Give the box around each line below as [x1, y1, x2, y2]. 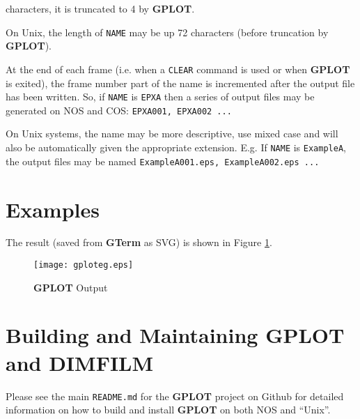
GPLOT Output [33, 280, 108, 294]
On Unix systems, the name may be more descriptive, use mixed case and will [6, 126, 338, 141]
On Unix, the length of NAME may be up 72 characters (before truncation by [6, 24, 329, 39]
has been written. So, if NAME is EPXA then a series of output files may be [6, 89, 315, 104]
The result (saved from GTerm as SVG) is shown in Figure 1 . [6, 235, 272, 250]
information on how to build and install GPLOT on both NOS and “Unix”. [6, 402, 331, 417]
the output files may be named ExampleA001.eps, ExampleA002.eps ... [6, 153, 320, 168]
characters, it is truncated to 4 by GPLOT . [6, 1, 195, 15]
